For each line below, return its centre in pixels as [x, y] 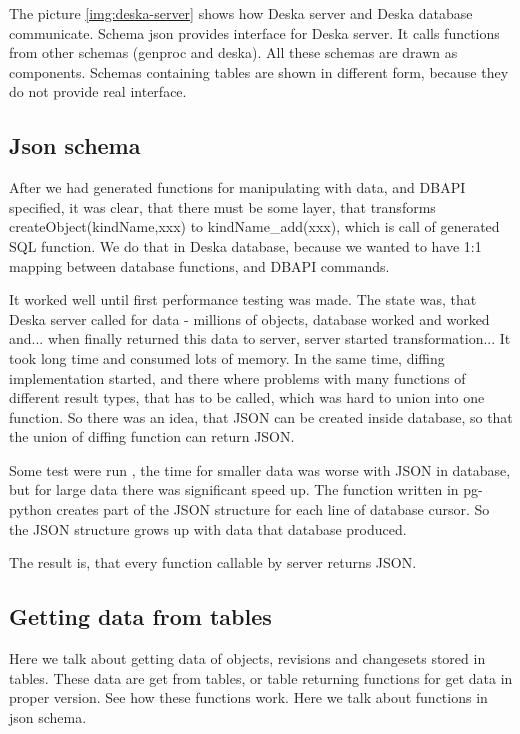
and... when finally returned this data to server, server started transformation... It [260, 338]
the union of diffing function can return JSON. [152, 436]
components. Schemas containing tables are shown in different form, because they [259, 71]
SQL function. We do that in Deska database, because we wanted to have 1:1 [245, 245]
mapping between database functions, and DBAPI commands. [199, 265]
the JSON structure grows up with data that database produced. [208, 528]
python [30, 509]
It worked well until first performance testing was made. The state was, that [243, 299]
